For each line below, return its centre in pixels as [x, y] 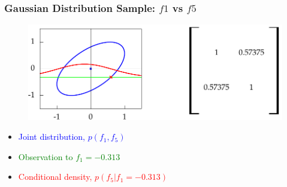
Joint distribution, [52, 137]
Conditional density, [55, 177]
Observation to [46, 156]
